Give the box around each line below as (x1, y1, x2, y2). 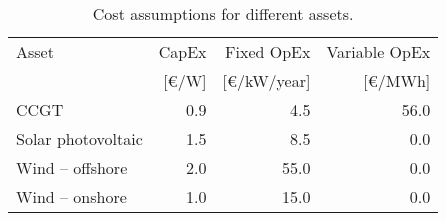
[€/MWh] (363, 69, 431, 92)
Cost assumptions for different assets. (92, 2, 354, 25)
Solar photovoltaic (16, 127, 143, 150)
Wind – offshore (16, 156, 128, 179)
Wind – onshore (16, 185, 127, 208)
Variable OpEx (326, 40, 431, 63)
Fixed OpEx (225, 40, 311, 63)
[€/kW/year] (222, 69, 311, 92)
